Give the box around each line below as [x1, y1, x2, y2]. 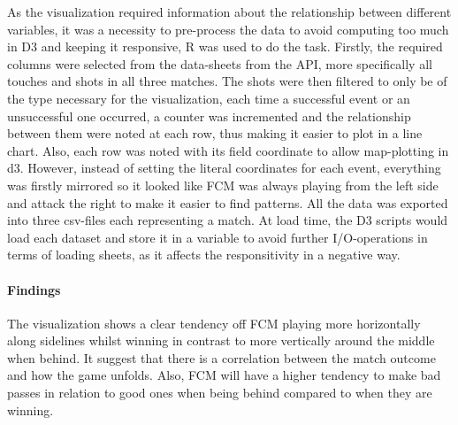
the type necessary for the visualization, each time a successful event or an [7, 89, 410, 107]
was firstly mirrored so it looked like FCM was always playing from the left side [7, 175, 439, 194]
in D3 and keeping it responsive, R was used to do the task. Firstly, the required [7, 37, 443, 56]
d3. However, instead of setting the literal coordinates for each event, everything [7, 158, 441, 177]
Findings [7, 280, 61, 298]
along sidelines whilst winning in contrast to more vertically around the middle [7, 331, 435, 350]
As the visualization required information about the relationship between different [7, 3, 452, 20]
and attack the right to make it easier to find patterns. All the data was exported [7, 193, 448, 212]
